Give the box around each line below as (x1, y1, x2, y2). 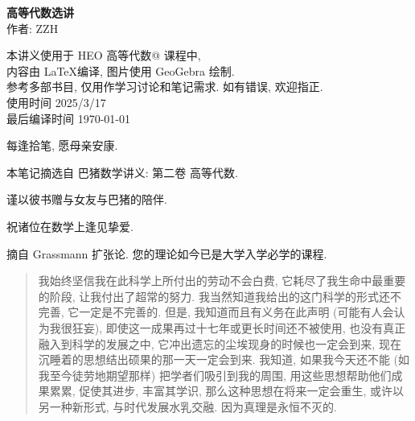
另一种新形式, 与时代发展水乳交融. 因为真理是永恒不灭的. (38, 398, 337, 415)
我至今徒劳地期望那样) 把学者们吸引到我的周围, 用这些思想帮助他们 (38, 366, 392, 383)
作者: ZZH (6, 19, 59, 36)
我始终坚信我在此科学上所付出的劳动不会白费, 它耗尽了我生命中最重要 (38, 272, 406, 289)
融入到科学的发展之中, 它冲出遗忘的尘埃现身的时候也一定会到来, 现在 (38, 335, 401, 352)
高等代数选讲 (6, 4, 74, 20)
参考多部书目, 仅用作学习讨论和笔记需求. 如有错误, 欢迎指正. (6, 78, 323, 95)
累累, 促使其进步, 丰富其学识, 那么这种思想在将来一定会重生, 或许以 (49, 382, 405, 399)
